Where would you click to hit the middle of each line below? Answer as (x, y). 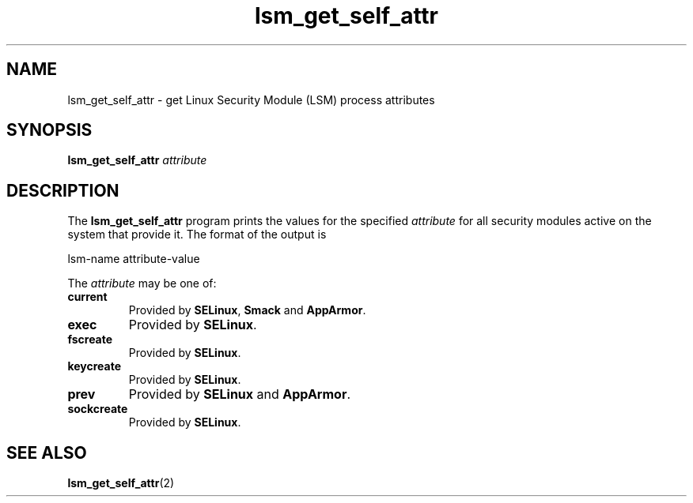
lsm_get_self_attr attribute (137, 160)
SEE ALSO (47, 452)
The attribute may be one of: (142, 283)
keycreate (94, 366)
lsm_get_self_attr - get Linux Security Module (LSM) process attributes (251, 99)
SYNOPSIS (49, 130)
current (87, 297)
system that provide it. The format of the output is (197, 235)
